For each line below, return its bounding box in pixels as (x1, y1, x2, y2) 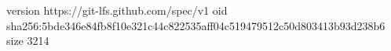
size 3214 (6, 32, 49, 49)
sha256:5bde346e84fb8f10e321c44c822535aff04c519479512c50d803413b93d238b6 (6, 17, 386, 33)
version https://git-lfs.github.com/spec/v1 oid (6, 2, 228, 18)
